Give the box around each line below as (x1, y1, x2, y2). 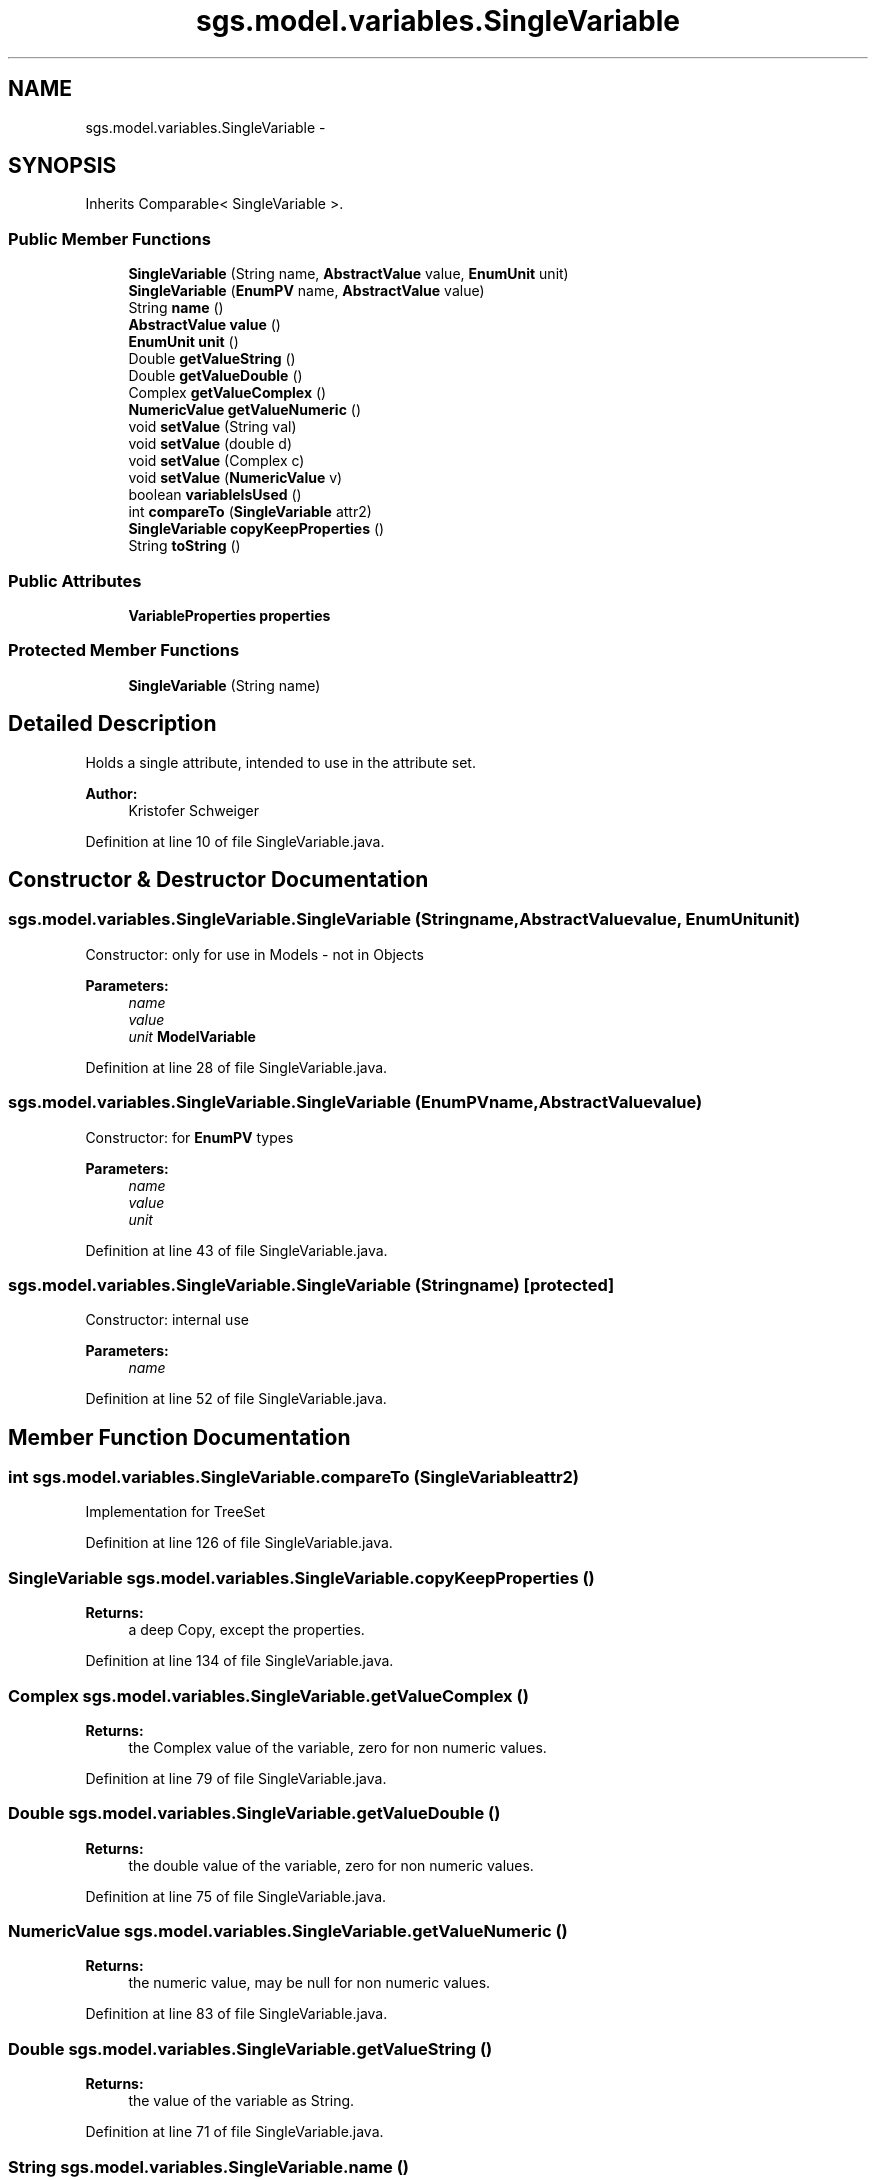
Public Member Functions (8, 228, 211, 249)
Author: (85, 784, 138, 802)
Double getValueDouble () (128, 367, 303, 385)
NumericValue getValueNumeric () (128, 401, 362, 419)
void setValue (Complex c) (128, 452, 305, 470)
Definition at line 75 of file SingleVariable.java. (85, 1887, 387, 1905)
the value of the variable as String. (128, 2092, 355, 2110)
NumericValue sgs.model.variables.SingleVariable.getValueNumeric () (8, 1921, 568, 1942)
